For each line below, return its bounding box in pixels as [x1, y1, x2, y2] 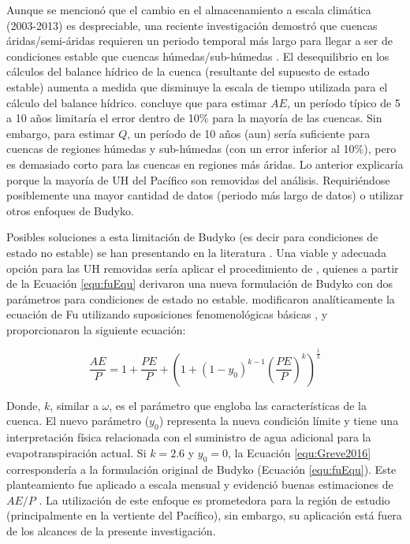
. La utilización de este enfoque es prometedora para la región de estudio [39, 491, 390, 508]
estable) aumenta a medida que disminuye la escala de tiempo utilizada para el [6, 78, 388, 95]
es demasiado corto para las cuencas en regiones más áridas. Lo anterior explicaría [6, 155, 404, 172]
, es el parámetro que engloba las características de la [109, 397, 367, 413]
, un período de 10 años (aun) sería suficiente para [127, 125, 371, 141]
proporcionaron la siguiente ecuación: [6, 321, 186, 337]
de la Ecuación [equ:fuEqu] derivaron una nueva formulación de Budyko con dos [6, 275, 393, 292]
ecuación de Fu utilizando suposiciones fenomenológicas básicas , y [6, 306, 328, 322]
